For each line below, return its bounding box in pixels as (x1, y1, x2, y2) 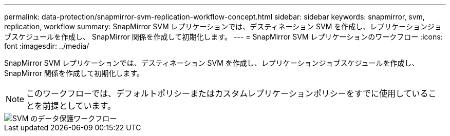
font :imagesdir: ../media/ (4, 42, 89, 50)
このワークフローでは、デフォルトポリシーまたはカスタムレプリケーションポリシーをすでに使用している (26, 88, 428, 99)
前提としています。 (43, 101, 116, 111)
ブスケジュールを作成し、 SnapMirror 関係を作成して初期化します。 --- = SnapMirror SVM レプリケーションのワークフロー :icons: (4, 32, 443, 41)
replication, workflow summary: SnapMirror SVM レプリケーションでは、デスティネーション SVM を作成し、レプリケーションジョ (4, 22, 442, 31)
